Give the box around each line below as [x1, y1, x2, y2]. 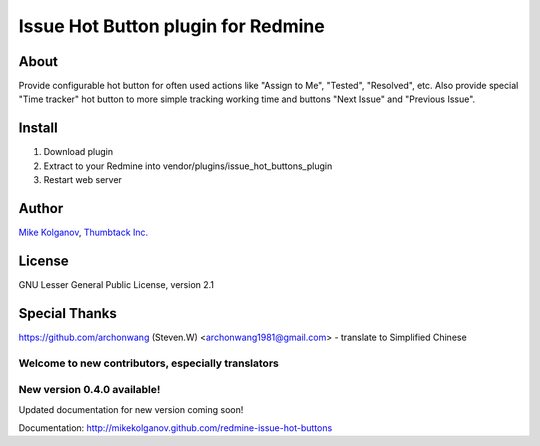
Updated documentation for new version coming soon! [18, 403, 244, 415]
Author [18, 200, 64, 217]
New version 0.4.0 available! [18, 383, 161, 397]
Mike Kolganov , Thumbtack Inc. [18, 226, 149, 239]
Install [18, 120, 59, 137]
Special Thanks [18, 305, 117, 322]
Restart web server [43, 174, 122, 186]
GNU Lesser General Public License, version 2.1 [18, 278, 215, 290]
